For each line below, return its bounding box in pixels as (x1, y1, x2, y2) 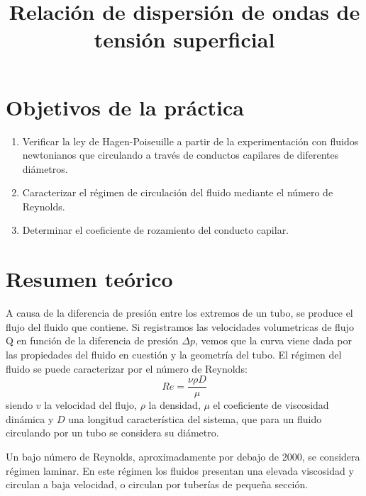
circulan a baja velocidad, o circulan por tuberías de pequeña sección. (6, 477, 309, 492)
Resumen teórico (6, 264, 173, 293)
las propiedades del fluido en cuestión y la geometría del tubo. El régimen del (6, 346, 342, 361)
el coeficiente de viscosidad (213, 398, 329, 412)
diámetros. (22, 161, 68, 176)
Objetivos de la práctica (6, 92, 244, 121)
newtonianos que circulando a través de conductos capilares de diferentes (22, 147, 339, 162)
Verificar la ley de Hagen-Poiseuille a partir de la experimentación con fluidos (22, 133, 359, 148)
